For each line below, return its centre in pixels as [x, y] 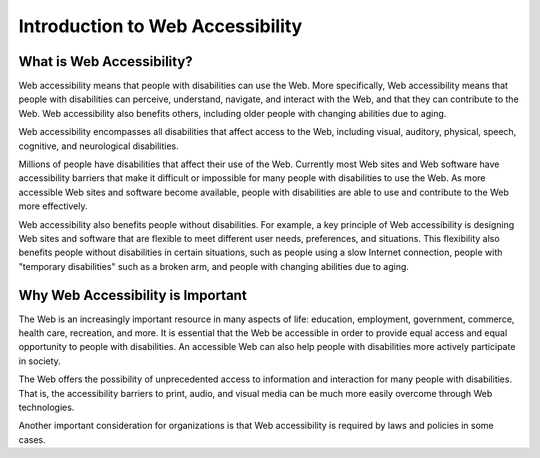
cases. [32, 439]
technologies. [46, 407]
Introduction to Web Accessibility [160, 26]
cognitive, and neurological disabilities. [98, 146]
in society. [40, 361]
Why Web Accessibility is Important [132, 295]
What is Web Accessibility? [106, 61]
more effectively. [53, 206]
